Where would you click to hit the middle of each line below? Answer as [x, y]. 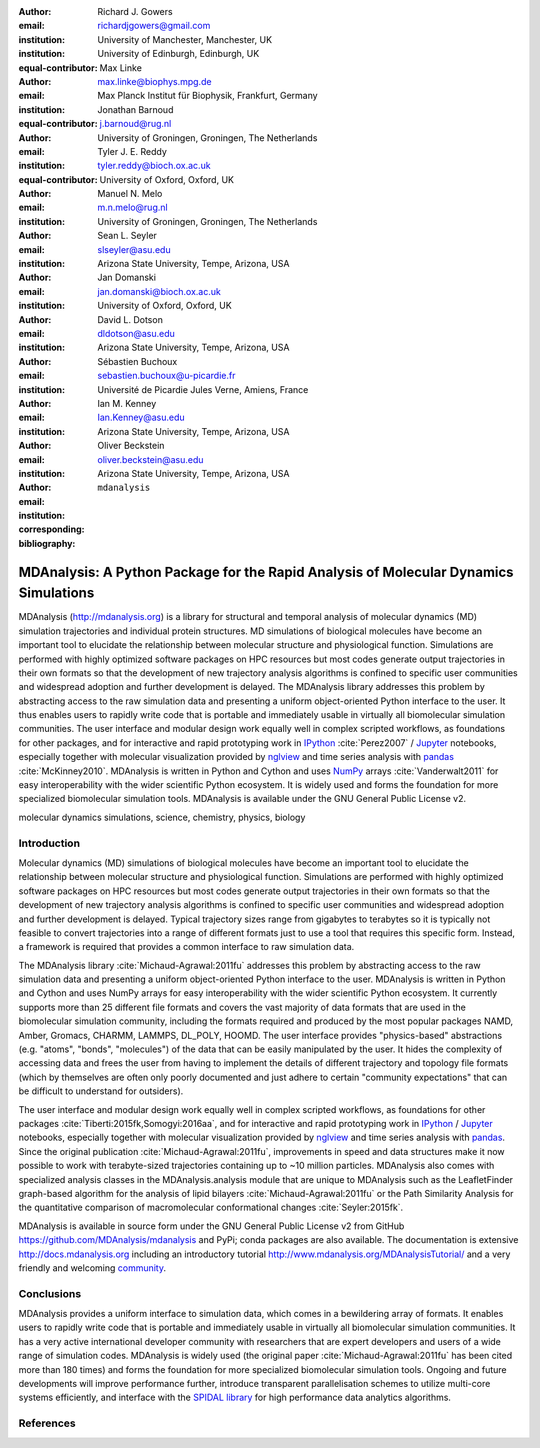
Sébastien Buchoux [137, 361]
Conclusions [50, 1293]
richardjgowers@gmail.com [154, 26]
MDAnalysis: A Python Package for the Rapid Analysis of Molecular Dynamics [266, 571]
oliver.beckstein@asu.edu [150, 459]
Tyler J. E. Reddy [132, 151]
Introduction [49, 843]
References [47, 1423]
